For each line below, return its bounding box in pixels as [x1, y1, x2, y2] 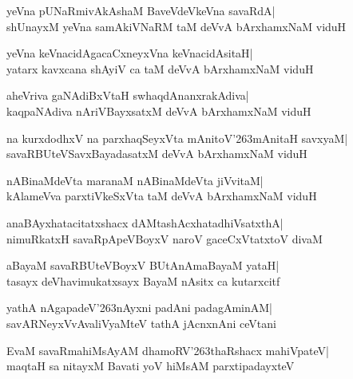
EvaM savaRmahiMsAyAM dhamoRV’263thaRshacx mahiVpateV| [6, 341, 329, 358]
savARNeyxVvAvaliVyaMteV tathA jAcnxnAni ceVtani [6, 314, 276, 331]
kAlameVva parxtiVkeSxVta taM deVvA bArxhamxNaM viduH [6, 188, 317, 204]
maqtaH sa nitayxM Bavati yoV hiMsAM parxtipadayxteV [6, 357, 295, 374]
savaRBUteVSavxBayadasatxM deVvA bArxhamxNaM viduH [6, 145, 307, 162]
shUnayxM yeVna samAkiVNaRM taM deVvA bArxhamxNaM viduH [6, 18, 347, 34]
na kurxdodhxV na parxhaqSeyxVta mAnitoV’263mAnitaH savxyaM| [6, 129, 348, 146]
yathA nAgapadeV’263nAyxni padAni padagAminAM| [6, 299, 272, 316]
